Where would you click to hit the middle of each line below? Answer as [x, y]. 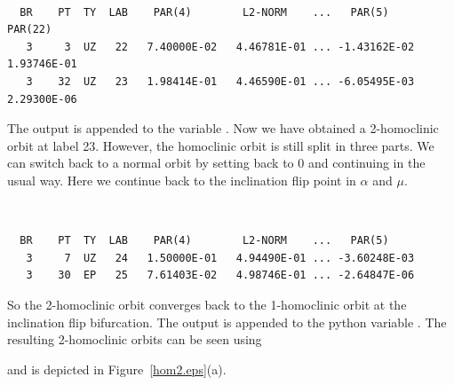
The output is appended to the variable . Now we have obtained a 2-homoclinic [223, 128]
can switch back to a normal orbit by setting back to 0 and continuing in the [216, 163]
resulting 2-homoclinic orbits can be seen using [135, 339]
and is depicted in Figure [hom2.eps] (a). [117, 369]
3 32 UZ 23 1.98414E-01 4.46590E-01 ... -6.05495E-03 [220, 81]
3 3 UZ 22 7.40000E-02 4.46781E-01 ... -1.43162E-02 [220, 47]
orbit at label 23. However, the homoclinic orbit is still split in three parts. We [221, 145]
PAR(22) [30, 30]
